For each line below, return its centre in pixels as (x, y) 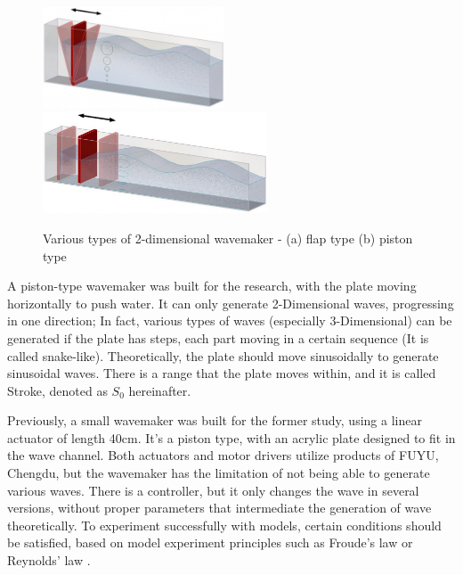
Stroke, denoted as (57, 390)
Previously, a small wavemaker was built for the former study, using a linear (215, 420)
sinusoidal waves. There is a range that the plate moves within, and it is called (222, 373)
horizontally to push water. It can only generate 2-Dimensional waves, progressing (231, 303)
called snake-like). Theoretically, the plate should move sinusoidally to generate (223, 355)
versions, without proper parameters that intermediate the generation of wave (219, 508)
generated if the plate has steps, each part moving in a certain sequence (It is (218, 337)
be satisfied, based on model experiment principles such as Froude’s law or (210, 542)
